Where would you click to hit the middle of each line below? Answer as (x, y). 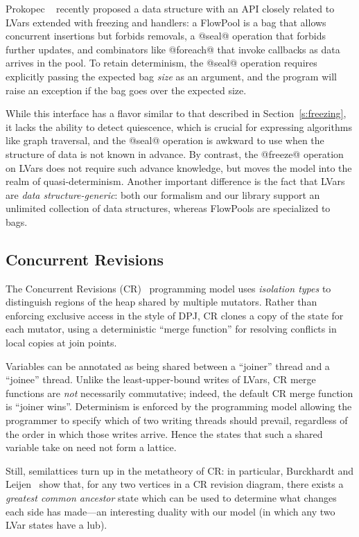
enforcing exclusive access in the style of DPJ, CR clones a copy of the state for (175, 315)
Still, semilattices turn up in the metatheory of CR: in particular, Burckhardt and (180, 470)
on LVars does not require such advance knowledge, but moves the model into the (179, 167)
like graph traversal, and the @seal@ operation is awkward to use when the (165, 140)
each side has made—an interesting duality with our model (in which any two (170, 511)
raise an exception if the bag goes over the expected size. (126, 90)
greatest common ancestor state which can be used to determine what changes (171, 498)
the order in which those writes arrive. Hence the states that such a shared (164, 433)
